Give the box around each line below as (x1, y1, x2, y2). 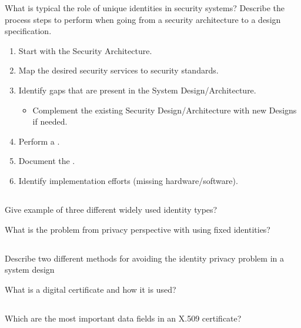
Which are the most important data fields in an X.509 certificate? (5, 312, 242, 324)
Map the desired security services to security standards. (18, 64, 219, 76)
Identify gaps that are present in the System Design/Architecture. (18, 83, 256, 96)
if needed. (32, 115, 68, 128)
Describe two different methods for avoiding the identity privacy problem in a (5, 252, 284, 264)
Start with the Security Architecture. (18, 44, 152, 56)
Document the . (18, 155, 75, 167)
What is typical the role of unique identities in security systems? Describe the (5, 2, 285, 14)
